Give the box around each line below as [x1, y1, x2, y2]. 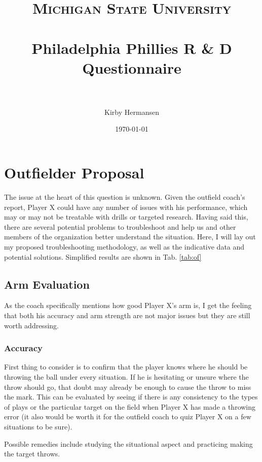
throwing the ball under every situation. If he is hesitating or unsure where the [4, 371, 249, 382]
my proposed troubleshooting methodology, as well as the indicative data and [4, 241, 245, 252]
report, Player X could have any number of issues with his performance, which [4, 201, 248, 212]
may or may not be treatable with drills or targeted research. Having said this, [4, 211, 248, 222]
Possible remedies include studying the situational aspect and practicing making [4, 438, 253, 449]
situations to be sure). [4, 421, 72, 432]
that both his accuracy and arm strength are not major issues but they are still [4, 310, 250, 320]
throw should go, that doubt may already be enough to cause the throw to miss [4, 381, 251, 392]
